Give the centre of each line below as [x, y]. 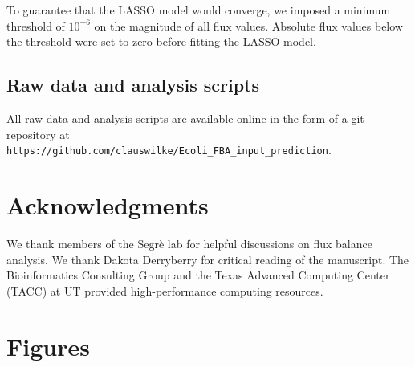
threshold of [36, 25]
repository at [38, 134]
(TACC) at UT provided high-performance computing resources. [165, 290]
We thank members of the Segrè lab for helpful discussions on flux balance [189, 243]
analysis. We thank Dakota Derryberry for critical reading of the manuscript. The [208, 259]
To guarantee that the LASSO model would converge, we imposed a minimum [199, 10]
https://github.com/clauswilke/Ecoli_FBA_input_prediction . [169, 150]
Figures [48, 346]
